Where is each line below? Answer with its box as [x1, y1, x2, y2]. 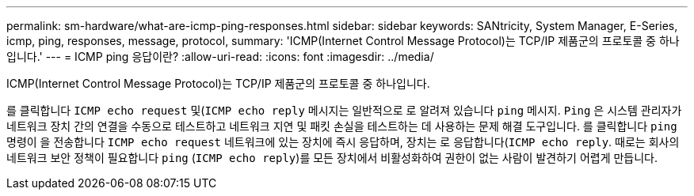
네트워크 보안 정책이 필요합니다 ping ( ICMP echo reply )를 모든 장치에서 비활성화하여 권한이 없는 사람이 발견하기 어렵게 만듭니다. [6, 151, 658, 164]
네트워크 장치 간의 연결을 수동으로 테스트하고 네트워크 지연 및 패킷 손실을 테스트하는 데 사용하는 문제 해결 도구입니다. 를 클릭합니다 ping [6, 119, 677, 133]
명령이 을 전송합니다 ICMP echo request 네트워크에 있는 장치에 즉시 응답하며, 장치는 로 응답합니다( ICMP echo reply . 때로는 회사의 [6, 135, 680, 149]
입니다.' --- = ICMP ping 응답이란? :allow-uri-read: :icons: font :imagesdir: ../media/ [6, 50, 434, 63]
